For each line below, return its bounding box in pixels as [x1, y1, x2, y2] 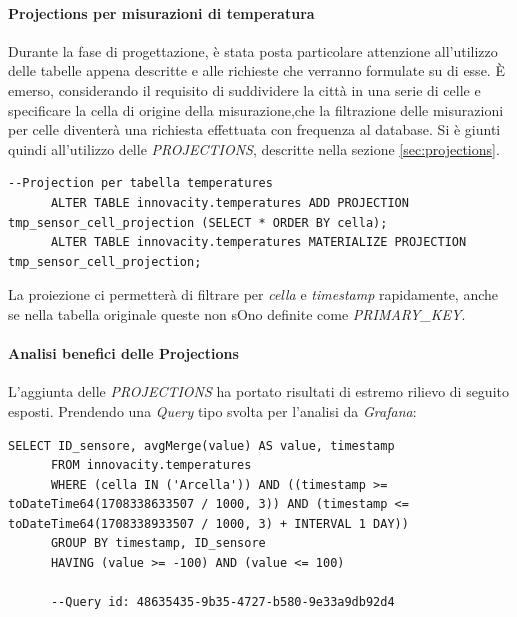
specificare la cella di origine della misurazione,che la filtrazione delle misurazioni [8, 99, 504, 120]
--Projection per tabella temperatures [8, 176, 273, 191]
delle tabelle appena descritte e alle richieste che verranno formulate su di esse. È [8, 60, 505, 81]
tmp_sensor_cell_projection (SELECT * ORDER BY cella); [8, 215, 388, 230]
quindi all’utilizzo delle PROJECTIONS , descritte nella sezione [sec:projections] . [8, 138, 500, 159]
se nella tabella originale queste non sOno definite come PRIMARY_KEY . [8, 303, 466, 324]
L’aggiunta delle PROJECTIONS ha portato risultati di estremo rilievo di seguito [8, 381, 509, 402]
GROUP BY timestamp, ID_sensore [50, 536, 266, 551]
